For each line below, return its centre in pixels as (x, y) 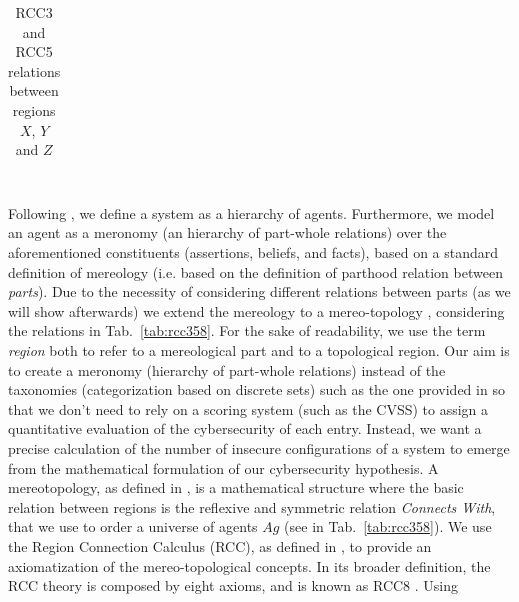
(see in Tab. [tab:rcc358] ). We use (388, 526)
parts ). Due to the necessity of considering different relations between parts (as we (259, 291)
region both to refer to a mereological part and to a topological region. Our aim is (259, 350)
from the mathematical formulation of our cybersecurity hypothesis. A (223, 467)
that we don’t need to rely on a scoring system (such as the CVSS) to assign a (248, 408)
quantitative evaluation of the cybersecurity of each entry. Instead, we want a (245, 428)
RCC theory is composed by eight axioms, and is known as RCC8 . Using (233, 585)
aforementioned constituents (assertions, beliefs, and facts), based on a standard (253, 252)
